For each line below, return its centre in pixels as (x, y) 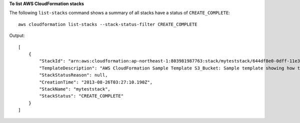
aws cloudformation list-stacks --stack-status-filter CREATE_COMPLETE (108, 24)
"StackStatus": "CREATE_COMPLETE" (81, 96)
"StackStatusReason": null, (73, 75)
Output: (17, 35)
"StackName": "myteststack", (75, 89)
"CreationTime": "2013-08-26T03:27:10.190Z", (96, 82)
